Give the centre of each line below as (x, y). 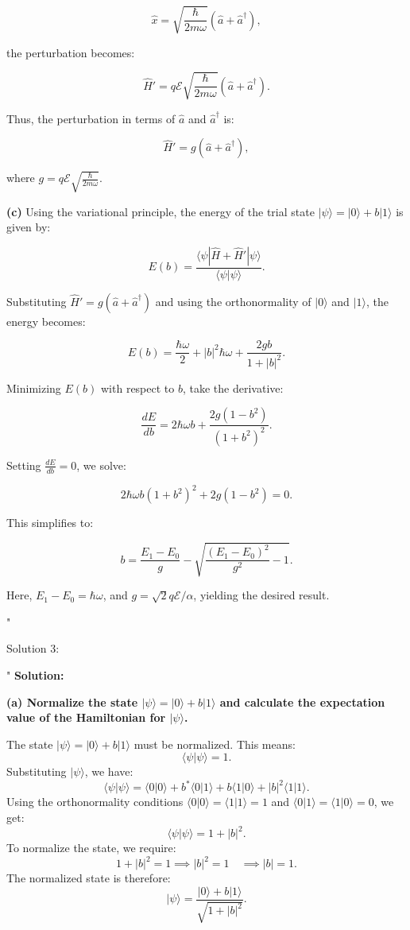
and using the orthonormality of (233, 301)
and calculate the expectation (302, 701)
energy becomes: (46, 321)
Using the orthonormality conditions (95, 802)
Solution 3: (33, 648)
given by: (29, 227)
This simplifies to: (50, 523)
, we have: (109, 771)
